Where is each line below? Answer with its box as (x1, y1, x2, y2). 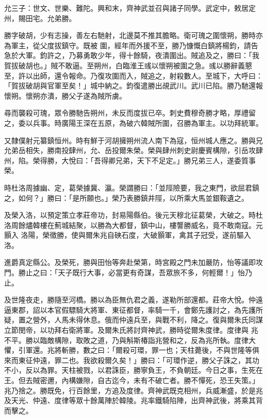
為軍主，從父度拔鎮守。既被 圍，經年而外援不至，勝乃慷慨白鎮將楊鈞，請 (4, 40, 251, 50)
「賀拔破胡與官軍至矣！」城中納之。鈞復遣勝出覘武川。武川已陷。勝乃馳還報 (4, 80, 263, 91)
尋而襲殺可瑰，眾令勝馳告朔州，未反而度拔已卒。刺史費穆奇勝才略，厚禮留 (4, 107, 256, 118)
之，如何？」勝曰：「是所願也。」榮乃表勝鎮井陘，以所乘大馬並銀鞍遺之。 (4, 192, 249, 203)
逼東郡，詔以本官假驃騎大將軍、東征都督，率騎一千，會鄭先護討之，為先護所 (4, 304, 263, 315)
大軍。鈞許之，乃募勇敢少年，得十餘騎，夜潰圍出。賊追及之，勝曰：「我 (18, 50, 259, 61)
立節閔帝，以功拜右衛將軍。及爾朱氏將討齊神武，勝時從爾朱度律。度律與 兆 (4, 325, 258, 335)
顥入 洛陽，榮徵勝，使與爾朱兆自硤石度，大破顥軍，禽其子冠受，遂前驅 (4, 230, 244, 240)
